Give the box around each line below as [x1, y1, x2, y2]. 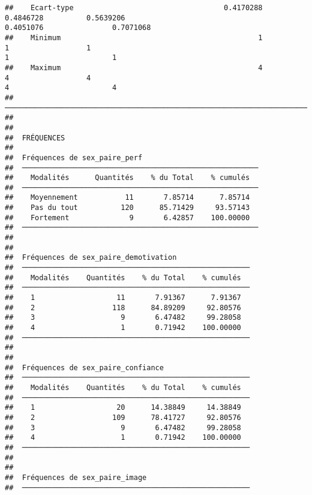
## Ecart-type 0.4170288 [5, 4, 263, 12]
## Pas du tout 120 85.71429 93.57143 [5, 203, 250, 212]
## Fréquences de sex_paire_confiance [5, 363, 164, 372]
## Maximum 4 [5, 63, 263, 72]
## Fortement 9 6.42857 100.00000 [5, 213, 250, 222]
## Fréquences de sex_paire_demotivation [5, 253, 177, 262]
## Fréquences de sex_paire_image [5, 473, 147, 482]
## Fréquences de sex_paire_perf [5, 153, 143, 162]
